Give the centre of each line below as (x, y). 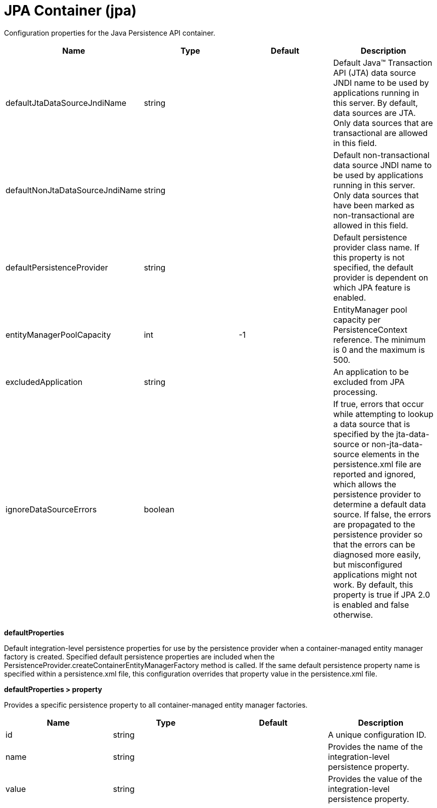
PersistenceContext (370, 329)
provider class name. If (376, 247)
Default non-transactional (382, 155)
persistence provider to (377, 494)
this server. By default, (376, 103)
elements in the (390, 454)
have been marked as (374, 205)
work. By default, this (373, 584)
